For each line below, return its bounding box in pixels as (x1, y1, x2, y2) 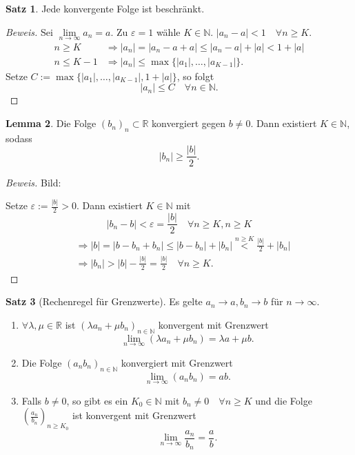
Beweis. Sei (6, 24, 53, 39)
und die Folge (255, 393, 312, 407)
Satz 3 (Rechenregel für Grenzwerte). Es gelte (6, 294, 203, 309)
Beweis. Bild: (6, 175, 61, 189)
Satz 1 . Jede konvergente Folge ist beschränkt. (6, 1, 205, 15)
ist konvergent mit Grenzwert (72, 408, 196, 423)
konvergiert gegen (152, 116, 226, 130)
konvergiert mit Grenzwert (121, 355, 233, 369)
